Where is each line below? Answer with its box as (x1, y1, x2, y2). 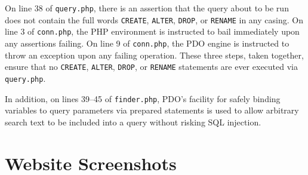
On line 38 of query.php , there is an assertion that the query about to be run (5, 2, 289, 14)
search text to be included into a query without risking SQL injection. (5, 115, 261, 128)
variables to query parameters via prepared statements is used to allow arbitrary (5, 104, 299, 116)
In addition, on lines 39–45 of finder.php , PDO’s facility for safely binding (5, 92, 281, 105)
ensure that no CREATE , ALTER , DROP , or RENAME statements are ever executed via (5, 60, 298, 73)
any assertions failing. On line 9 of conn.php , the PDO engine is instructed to (5, 36, 289, 49)
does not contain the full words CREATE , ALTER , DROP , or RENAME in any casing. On (5, 13, 303, 26)
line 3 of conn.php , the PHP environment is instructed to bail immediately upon (5, 25, 300, 38)
